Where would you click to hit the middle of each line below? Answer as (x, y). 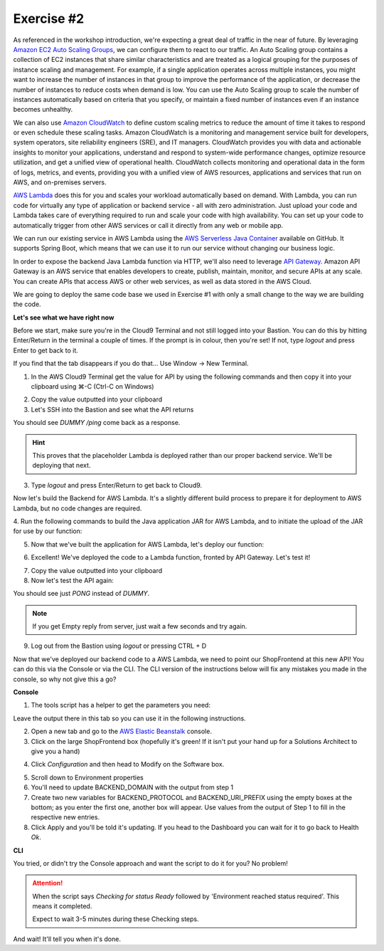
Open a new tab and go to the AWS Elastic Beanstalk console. (122, 731)
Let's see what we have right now (64, 317)
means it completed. (62, 906)
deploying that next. (62, 466)
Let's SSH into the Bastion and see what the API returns (112, 409)
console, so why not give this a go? (65, 679)
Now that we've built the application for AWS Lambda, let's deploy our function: (148, 544)
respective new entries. (65, 817)
